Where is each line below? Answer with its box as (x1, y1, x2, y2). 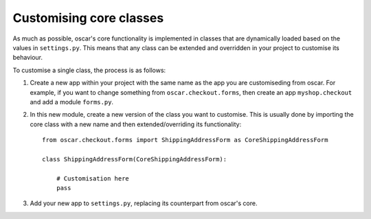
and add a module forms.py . (30, 97, 113, 106)
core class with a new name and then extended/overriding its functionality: (30, 120, 242, 128)
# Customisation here (56, 174, 130, 182)
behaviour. (12, 54, 43, 62)
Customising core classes (12, 10, 164, 25)
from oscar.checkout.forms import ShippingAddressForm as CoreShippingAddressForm (42, 136, 328, 144)
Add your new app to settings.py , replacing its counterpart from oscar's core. (30, 199, 258, 207)
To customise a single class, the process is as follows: (12, 66, 166, 74)
